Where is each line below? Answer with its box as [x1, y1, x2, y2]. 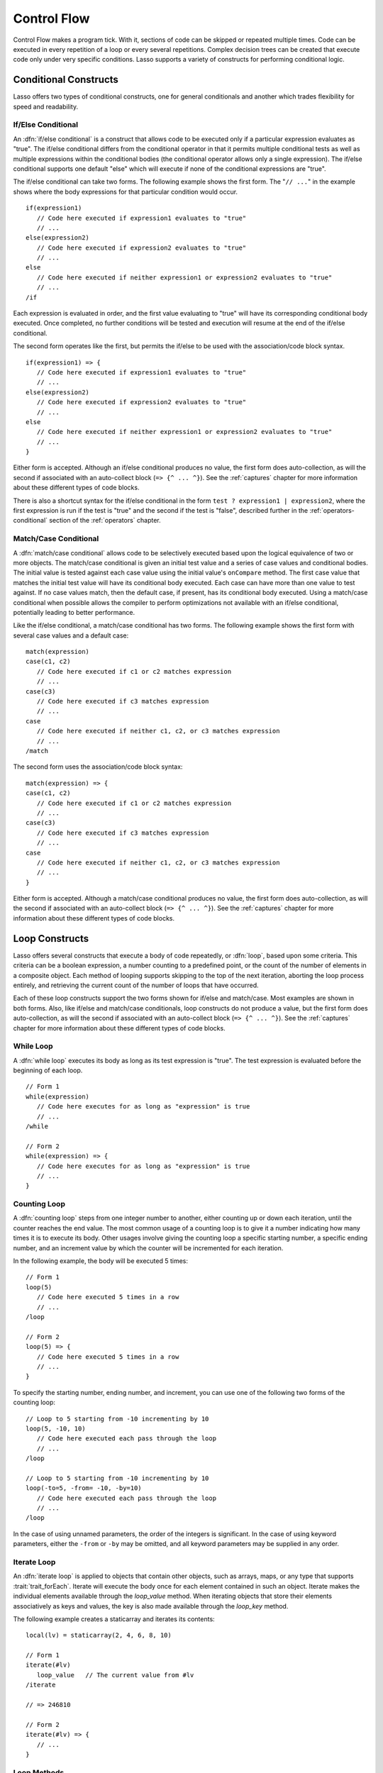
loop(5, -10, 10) [26, 1424, 86, 1433]
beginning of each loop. [13, 1066, 83, 1074]
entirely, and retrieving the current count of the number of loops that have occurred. [13, 981, 259, 989]
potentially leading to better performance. [13, 608, 135, 616]
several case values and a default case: [13, 631, 129, 640]
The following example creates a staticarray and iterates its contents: [13, 1614, 216, 1623]
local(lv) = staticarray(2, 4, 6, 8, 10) [26, 1631, 172, 1640]
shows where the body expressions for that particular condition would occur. [13, 187, 238, 196]
